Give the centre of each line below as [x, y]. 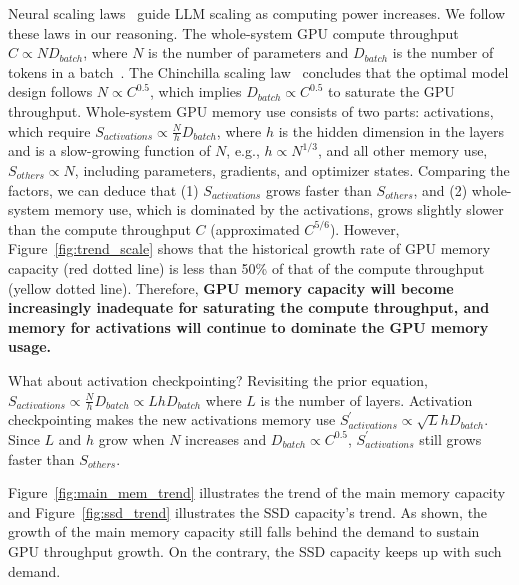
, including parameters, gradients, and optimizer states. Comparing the [292, 169]
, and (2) [440, 189]
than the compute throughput [99, 228]
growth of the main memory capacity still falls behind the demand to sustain [244, 531]
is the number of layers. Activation [366, 399]
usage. [30, 346]
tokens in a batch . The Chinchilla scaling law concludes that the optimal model [258, 71]
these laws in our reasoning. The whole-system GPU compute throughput [233, 32]
